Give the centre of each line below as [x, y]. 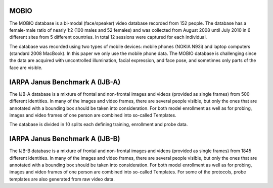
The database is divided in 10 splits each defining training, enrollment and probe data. [99, 124]
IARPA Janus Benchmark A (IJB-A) [65, 82]
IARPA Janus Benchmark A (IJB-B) [65, 139]
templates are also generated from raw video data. [62, 179]
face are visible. [26, 68]
